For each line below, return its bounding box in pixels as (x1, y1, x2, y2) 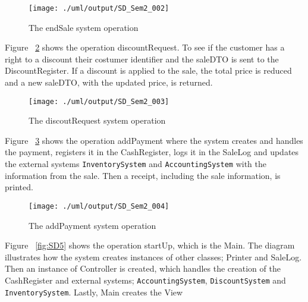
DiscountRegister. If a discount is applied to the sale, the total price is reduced (5, 64, 292, 77)
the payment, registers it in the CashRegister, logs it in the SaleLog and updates (5, 146, 299, 158)
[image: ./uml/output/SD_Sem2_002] (29, 4, 169, 12)
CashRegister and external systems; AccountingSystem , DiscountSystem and (5, 273, 286, 286)
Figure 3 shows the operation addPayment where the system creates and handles (5, 134, 303, 146)
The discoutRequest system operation (29, 114, 166, 127)
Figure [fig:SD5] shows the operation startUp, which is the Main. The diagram (5, 239, 295, 251)
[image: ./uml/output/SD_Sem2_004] (29, 202, 169, 210)
